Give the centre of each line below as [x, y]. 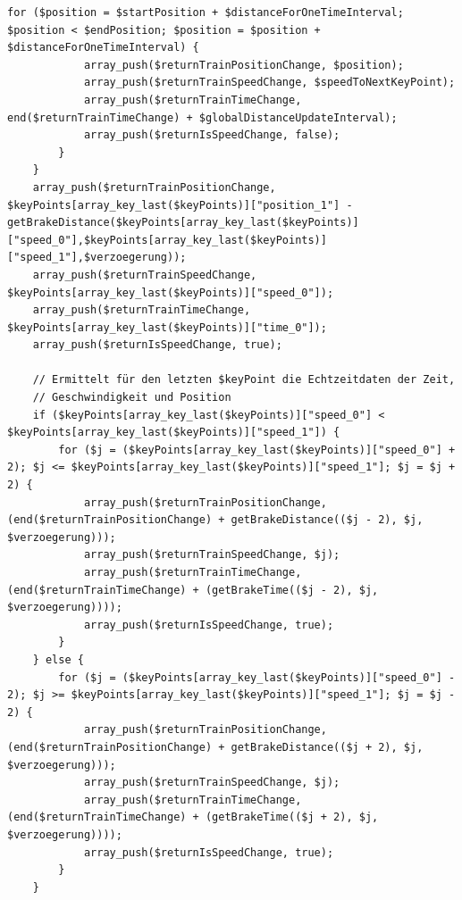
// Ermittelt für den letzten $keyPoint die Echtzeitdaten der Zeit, [244, 380]
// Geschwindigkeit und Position [132, 398]
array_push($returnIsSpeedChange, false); [212, 135]
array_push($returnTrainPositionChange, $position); [244, 65]
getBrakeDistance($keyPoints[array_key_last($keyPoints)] [183, 223]
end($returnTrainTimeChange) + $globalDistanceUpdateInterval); [202, 117]
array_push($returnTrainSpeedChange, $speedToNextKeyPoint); [269, 83]
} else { [58, 659]
